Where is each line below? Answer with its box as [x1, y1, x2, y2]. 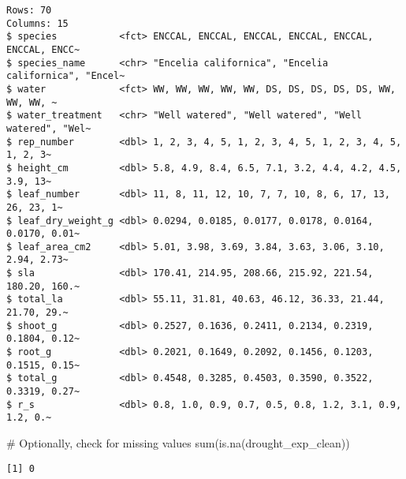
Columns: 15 [6, 17, 69, 29]
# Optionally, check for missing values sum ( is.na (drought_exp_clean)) [6, 435, 350, 451]
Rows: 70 [6, 5, 52, 16]
